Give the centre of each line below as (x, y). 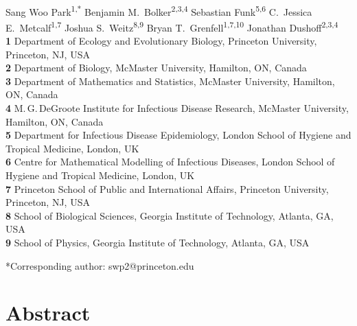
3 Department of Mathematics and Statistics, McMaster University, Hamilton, (170, 81)
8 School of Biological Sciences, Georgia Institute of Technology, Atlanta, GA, (170, 215)
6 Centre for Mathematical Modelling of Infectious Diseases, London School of (170, 162)
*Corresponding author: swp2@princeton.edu (100, 265)
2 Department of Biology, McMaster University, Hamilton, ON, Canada (156, 68)
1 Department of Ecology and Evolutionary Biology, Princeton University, (161, 41)
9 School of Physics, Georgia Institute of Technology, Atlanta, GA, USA (158, 242)
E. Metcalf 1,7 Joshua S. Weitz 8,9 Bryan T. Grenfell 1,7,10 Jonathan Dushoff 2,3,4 (172, 26)
